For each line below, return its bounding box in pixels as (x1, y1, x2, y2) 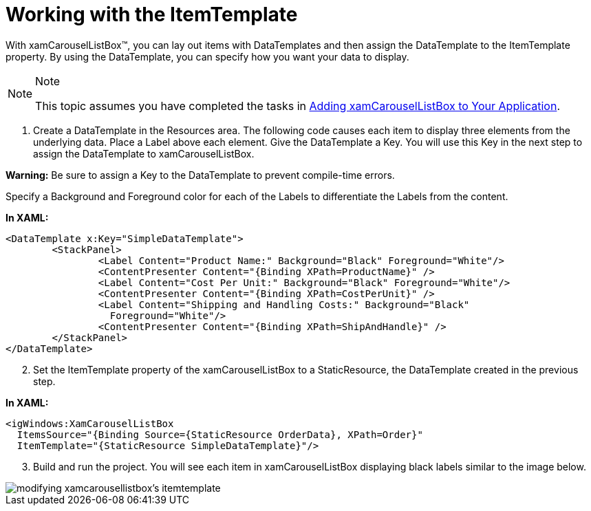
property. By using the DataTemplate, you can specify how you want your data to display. (6, 50, 409, 63)
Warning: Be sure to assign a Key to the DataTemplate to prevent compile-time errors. (6, 168, 395, 181)
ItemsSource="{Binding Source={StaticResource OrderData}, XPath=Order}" (17, 428, 423, 440)
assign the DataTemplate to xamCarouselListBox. (33, 147, 255, 160)
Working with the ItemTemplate (6, 3, 298, 26)
